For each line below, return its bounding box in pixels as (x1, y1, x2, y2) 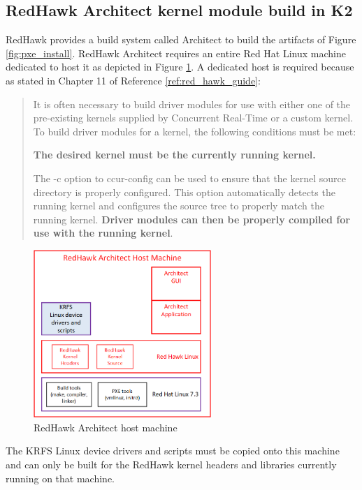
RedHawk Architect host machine (34, 420, 178, 434)
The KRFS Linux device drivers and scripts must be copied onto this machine (6, 443, 340, 458)
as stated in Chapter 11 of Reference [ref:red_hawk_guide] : (6, 73, 261, 87)
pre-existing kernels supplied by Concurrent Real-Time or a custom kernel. (33, 110, 354, 125)
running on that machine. (6, 470, 115, 485)
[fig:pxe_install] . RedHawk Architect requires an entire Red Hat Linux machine (6, 45, 347, 60)
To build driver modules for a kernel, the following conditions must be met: (33, 124, 356, 138)
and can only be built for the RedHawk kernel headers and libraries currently (6, 457, 337, 472)
